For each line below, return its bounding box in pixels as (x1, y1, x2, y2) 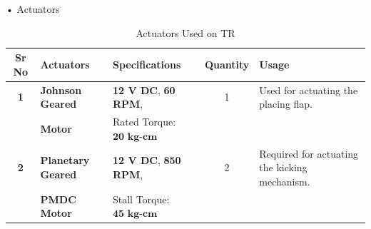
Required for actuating (259, 146, 359, 161)
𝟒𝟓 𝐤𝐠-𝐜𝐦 (112, 209, 158, 220)
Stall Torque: (112, 191, 170, 206)
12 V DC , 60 (112, 82, 176, 97)
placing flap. (259, 96, 313, 111)
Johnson (40, 82, 82, 97)
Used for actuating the (259, 82, 358, 97)
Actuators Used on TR (136, 25, 235, 40)
